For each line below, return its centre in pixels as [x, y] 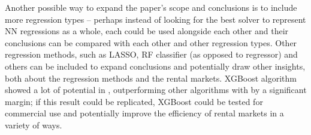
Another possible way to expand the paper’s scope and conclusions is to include [151, 7]
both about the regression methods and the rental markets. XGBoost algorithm [151, 78]
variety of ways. [34, 124]
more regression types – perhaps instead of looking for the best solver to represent [155, 19]
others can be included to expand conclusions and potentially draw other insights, [155, 66]
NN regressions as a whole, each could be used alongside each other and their [147, 31]
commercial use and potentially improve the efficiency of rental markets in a [144, 113]
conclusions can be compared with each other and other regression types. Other [151, 42]
